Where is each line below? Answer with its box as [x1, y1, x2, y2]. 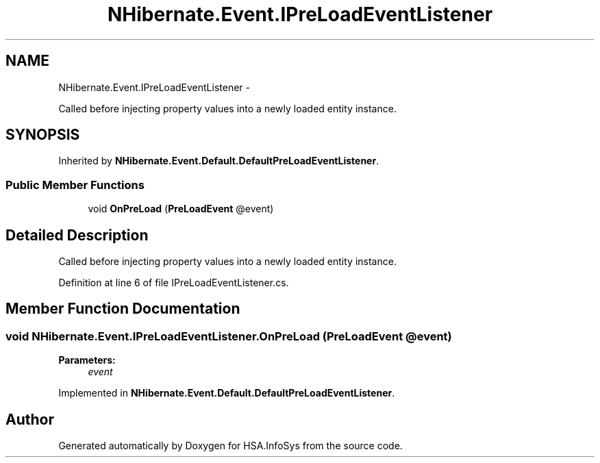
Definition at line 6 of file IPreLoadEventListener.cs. [58, 277, 289, 289]
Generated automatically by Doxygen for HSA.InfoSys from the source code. [58, 440, 403, 452]
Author [5, 410, 54, 428]
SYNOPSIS [5, 126, 80, 144]
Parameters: [58, 354, 116, 366]
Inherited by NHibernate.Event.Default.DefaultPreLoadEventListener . [58, 155, 379, 167]
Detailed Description [5, 226, 149, 244]
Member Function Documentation [5, 300, 240, 318]
